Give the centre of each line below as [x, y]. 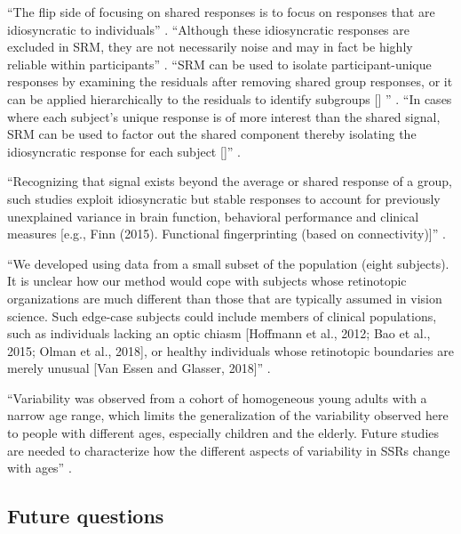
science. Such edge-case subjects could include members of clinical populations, [222, 316]
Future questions [86, 516]
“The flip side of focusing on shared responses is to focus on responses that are [221, 12]
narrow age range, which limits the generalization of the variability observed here [228, 415]
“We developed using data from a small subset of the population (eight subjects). [228, 263]
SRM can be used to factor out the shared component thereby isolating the [212, 134]
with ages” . [40, 468]
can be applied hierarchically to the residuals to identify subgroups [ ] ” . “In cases [230, 98]
